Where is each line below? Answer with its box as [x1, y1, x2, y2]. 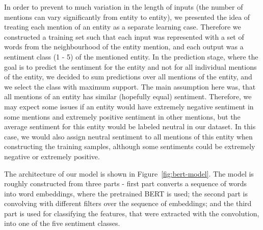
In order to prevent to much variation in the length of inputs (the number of [4, 2, 243, 12]
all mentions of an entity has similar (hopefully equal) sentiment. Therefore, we [4, 91, 252, 102]
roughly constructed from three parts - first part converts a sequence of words [4, 178, 247, 189]
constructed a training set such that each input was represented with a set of [4, 31, 244, 42]
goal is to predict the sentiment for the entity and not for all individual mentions [4, 61, 257, 72]
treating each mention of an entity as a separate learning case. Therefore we [4, 21, 241, 32]
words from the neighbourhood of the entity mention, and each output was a [4, 41, 244, 52]
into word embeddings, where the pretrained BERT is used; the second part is [4, 188, 248, 198]
